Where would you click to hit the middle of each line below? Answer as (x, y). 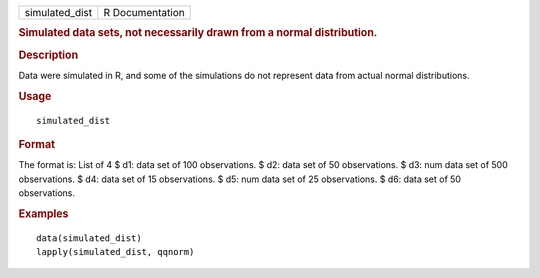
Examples (43, 213)
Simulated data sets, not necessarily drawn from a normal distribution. (198, 33)
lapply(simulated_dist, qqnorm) (115, 252)
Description (48, 55)
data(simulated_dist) (89, 238)
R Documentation (144, 12)
